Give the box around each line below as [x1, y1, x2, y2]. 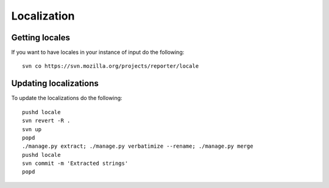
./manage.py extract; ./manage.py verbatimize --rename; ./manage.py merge [22, 143, 253, 150]
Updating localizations [11, 78, 99, 89]
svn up [22, 126, 42, 132]
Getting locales [11, 32, 70, 43]
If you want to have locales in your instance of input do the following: [11, 49, 185, 56]
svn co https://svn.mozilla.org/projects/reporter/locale [22, 63, 199, 70]
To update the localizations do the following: [11, 95, 122, 102]
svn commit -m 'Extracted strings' [22, 160, 129, 167]
